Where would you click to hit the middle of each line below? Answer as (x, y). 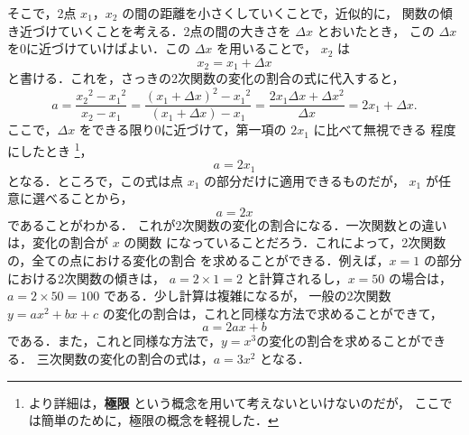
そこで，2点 (42, 13)
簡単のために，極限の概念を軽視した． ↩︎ (160, 420)
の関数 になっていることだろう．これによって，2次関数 (285, 242)
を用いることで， (267, 48)
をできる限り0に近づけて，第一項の (183, 130)
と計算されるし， (297, 278)
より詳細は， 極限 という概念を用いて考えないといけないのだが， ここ (234, 402)
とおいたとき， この (376, 30)
